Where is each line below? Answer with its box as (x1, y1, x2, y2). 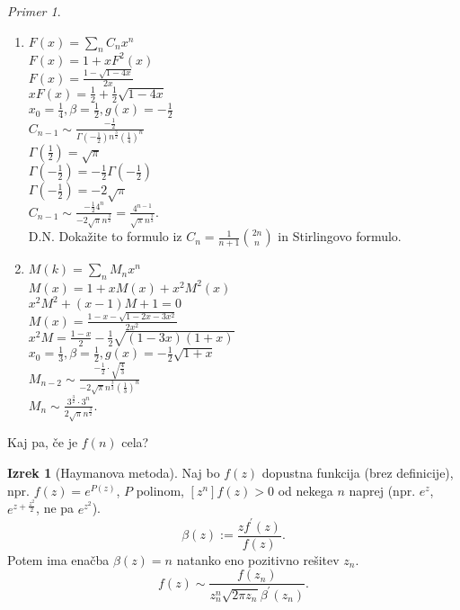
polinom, (136, 480, 184, 499)
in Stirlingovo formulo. (278, 227, 402, 246)
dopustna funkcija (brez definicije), (261, 463, 454, 482)
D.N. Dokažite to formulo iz (28, 227, 182, 246)
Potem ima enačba (7, 550, 110, 569)
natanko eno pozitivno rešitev (176, 550, 340, 569)
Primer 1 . (7, 2, 61, 20)
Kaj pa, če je (7, 433, 78, 452)
